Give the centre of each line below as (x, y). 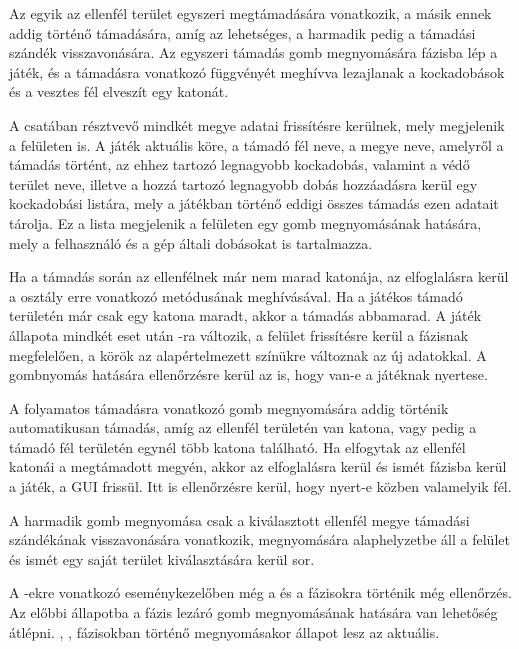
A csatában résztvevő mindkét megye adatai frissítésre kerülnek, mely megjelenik (257, 124)
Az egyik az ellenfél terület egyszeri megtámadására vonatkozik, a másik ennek (250, 13)
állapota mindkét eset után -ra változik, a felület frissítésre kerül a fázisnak (239, 334)
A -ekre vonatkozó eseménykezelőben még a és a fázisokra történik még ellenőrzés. (260, 592)
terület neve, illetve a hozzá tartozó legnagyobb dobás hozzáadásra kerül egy (243, 183)
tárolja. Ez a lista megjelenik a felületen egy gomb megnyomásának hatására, (245, 222)
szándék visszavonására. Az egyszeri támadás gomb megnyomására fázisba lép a (253, 52)
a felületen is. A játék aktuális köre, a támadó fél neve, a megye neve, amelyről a (256, 144)
